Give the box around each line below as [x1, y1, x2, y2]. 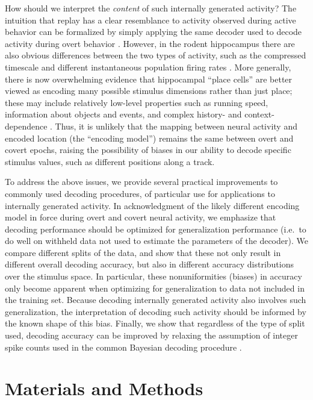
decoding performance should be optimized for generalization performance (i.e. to [5, 222, 306, 235]
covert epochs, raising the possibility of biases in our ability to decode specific [5, 143, 291, 156]
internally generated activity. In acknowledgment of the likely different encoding [5, 199, 300, 211]
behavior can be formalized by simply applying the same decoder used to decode [5, 25, 302, 38]
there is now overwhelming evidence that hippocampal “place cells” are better [5, 72, 293, 85]
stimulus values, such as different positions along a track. [5, 155, 215, 167]
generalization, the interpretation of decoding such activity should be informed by [5, 305, 306, 317]
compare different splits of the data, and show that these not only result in [5, 246, 281, 258]
